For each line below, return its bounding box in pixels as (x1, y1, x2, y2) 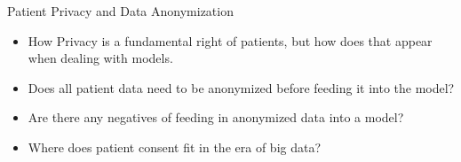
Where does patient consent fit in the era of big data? (28, 137, 322, 156)
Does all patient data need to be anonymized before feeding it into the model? (28, 78, 455, 96)
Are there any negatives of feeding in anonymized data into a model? (28, 108, 404, 127)
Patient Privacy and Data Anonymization (7, 2, 234, 19)
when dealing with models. (28, 49, 173, 67)
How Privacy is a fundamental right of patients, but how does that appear (28, 31, 433, 50)
